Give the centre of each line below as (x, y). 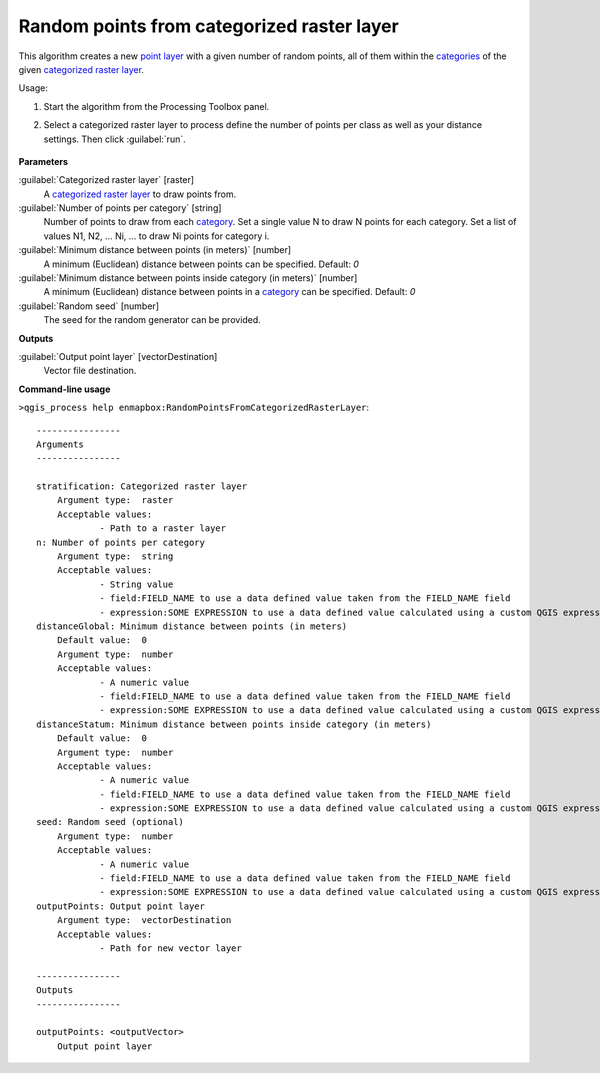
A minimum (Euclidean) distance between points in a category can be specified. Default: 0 (229, 292)
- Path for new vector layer (170, 948)
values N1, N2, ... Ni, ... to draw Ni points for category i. (156, 236)
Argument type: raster (115, 500)
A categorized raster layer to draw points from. (140, 194)
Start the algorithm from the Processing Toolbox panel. (156, 106)
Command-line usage (64, 389)
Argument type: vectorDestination (144, 920)
